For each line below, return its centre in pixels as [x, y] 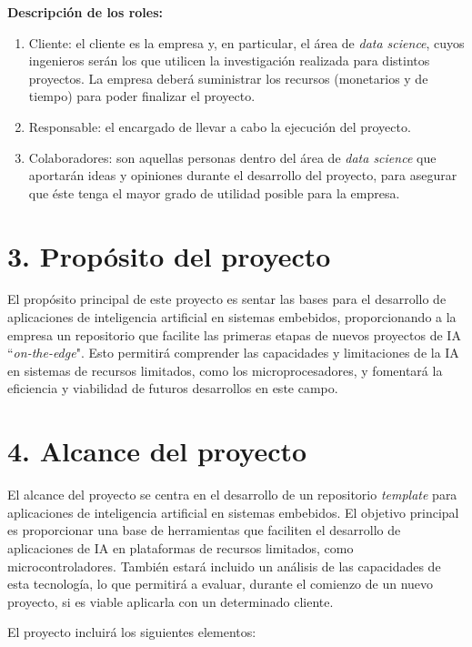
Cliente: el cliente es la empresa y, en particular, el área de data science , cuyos [246, 42]
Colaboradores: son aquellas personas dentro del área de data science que [232, 157]
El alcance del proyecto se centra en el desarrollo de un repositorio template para [232, 495]
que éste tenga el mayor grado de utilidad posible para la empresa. [214, 192]
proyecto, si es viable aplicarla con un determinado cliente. [171, 601]
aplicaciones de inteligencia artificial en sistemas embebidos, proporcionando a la [232, 317]
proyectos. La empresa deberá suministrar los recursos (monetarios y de [228, 78]
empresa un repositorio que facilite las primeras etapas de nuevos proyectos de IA [234, 334]
